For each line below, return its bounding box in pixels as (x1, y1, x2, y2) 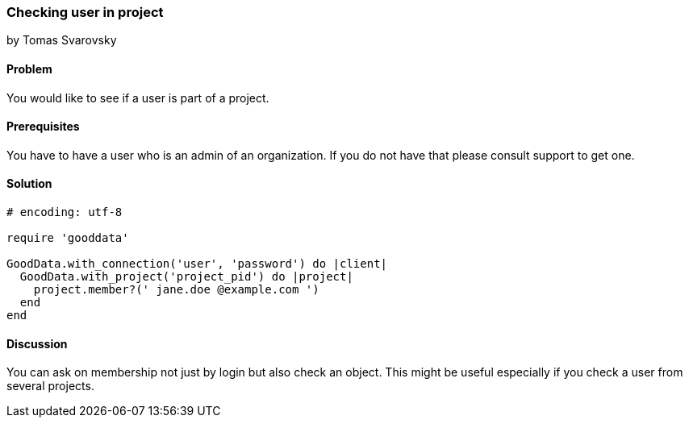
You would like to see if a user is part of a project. (6, 90, 269, 105)
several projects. (6, 379, 94, 393)
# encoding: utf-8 (6, 206, 123, 219)
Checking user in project (6, 4, 164, 20)
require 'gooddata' (6, 231, 129, 245)
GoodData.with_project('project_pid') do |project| (19, 270, 353, 284)
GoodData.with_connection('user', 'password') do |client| (6, 257, 388, 271)
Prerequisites (6, 119, 80, 134)
